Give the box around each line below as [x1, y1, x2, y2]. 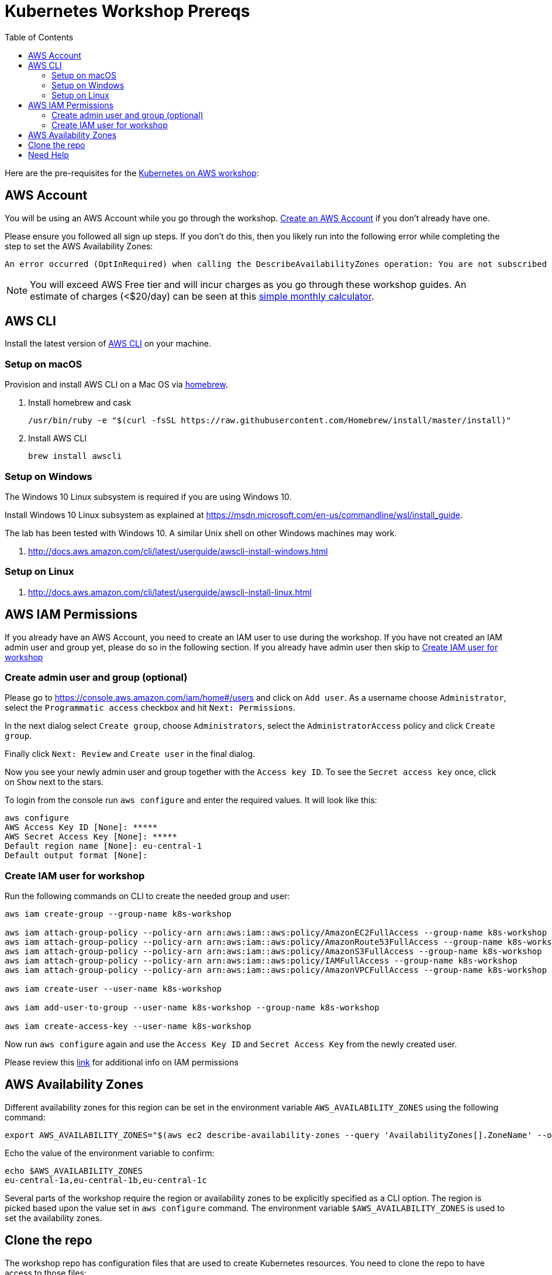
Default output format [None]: [5, 851, 148, 861]
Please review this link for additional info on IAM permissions [5, 1057, 239, 1068]
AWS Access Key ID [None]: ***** [5, 822, 158, 832]
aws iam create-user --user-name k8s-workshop [5, 984, 222, 994]
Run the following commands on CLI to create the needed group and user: [5, 891, 290, 902]
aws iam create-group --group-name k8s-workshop [5, 909, 232, 919]
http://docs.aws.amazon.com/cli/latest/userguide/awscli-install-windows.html [28, 546, 328, 556]
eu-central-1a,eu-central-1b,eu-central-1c [5, 1175, 207, 1185]
